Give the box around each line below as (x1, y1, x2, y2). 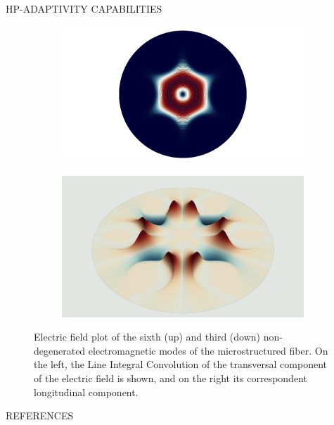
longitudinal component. (34, 384, 139, 399)
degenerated (34, 343, 86, 357)
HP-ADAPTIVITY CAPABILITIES (6, 1, 162, 15)
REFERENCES (6, 408, 74, 423)
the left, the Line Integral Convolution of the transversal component (34, 357, 327, 372)
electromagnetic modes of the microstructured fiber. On (88, 343, 328, 357)
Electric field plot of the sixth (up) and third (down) (34, 329, 261, 344)
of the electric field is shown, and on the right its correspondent (34, 370, 307, 385)
